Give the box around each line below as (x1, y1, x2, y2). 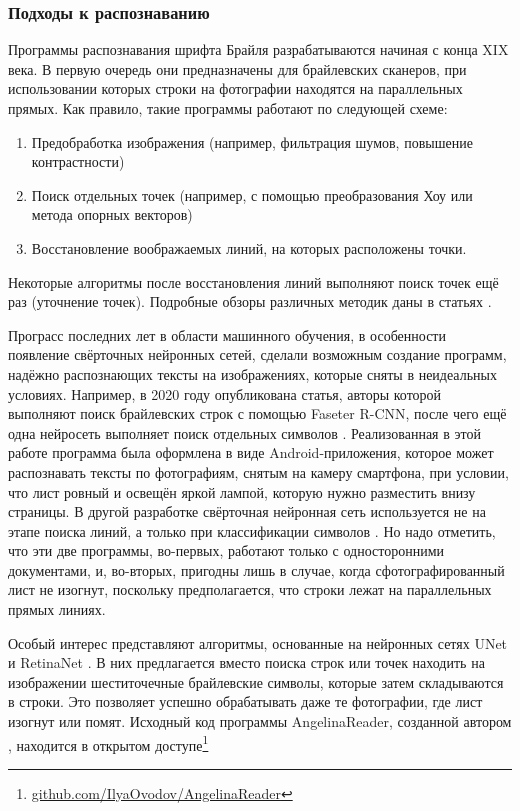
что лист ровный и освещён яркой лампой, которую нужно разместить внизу (8, 481, 476, 502)
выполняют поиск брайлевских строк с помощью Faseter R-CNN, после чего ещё (8, 403, 507, 424)
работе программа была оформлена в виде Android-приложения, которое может (8, 442, 494, 463)
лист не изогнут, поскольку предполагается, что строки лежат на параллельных (8, 579, 492, 600)
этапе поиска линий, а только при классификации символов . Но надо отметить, (8, 520, 496, 541)
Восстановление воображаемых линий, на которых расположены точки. (31, 237, 467, 258)
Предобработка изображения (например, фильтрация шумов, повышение (31, 131, 473, 152)
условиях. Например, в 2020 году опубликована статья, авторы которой (8, 383, 442, 404)
